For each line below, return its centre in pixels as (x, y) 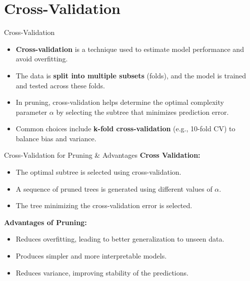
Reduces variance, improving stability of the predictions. (102, 272)
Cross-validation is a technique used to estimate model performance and (130, 49)
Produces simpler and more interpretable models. (91, 256)
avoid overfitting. (42, 59)
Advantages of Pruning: (45, 222)
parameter (31, 112)
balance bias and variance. (56, 138)
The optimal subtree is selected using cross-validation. (98, 172)
